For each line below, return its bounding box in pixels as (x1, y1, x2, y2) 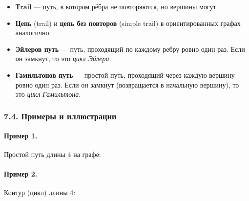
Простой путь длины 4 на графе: (4, 149, 101, 159)
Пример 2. (4, 168, 38, 179)
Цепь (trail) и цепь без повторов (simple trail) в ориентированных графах (15, 18, 241, 28)
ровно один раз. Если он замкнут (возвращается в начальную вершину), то (15, 79, 239, 89)
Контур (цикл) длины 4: (4, 187, 76, 197)
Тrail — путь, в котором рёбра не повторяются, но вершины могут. (15, 1, 218, 11)
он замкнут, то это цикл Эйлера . (15, 53, 111, 64)
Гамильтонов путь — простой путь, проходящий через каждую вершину (15, 69, 235, 80)
